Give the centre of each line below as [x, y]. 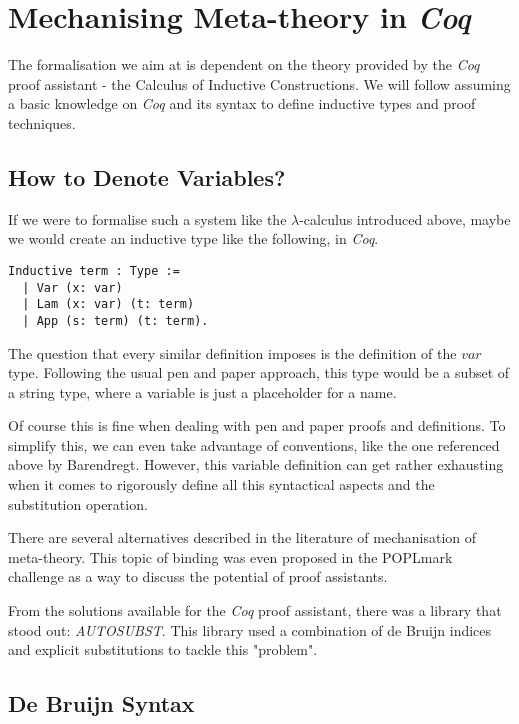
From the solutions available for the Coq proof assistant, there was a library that [255, 610]
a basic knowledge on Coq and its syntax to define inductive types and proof [242, 103]
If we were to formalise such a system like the [147, 218]
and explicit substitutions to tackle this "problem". [163, 649]
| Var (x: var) [72, 287]
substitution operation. [78, 503]
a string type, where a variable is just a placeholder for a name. [202, 391]
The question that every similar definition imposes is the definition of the [232, 352]
